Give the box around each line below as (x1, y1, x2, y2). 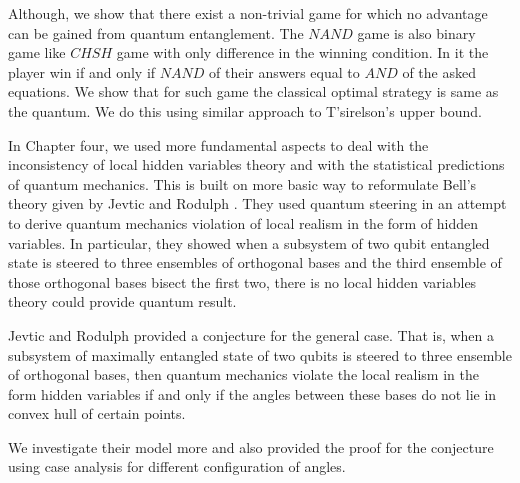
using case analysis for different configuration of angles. (8, 456, 346, 477)
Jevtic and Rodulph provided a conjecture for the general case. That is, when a (8, 324, 495, 345)
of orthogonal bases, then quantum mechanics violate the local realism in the (8, 364, 479, 385)
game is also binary (357, 22, 476, 43)
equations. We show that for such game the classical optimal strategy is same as (8, 81, 499, 102)
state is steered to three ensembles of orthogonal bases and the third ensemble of (8, 252, 502, 273)
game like (8, 42, 66, 63)
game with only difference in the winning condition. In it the (116, 42, 489, 63)
